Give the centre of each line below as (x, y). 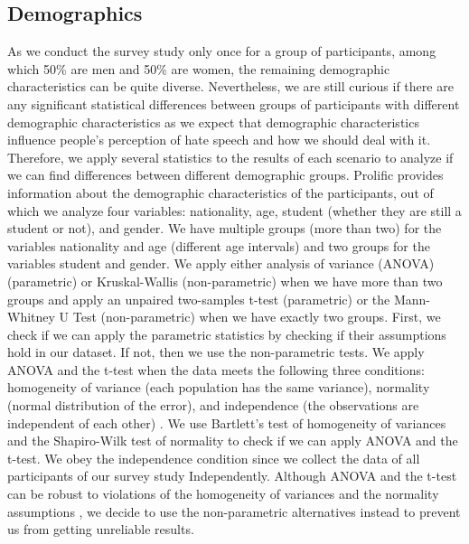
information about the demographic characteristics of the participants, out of (220, 192)
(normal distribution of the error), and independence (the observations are (213, 405)
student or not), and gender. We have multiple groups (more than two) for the (225, 228)
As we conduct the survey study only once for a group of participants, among (222, 51)
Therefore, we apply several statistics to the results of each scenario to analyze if (230, 157)
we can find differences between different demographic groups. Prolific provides (225, 175)
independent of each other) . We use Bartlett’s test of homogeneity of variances (227, 422)
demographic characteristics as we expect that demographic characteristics (213, 122)
